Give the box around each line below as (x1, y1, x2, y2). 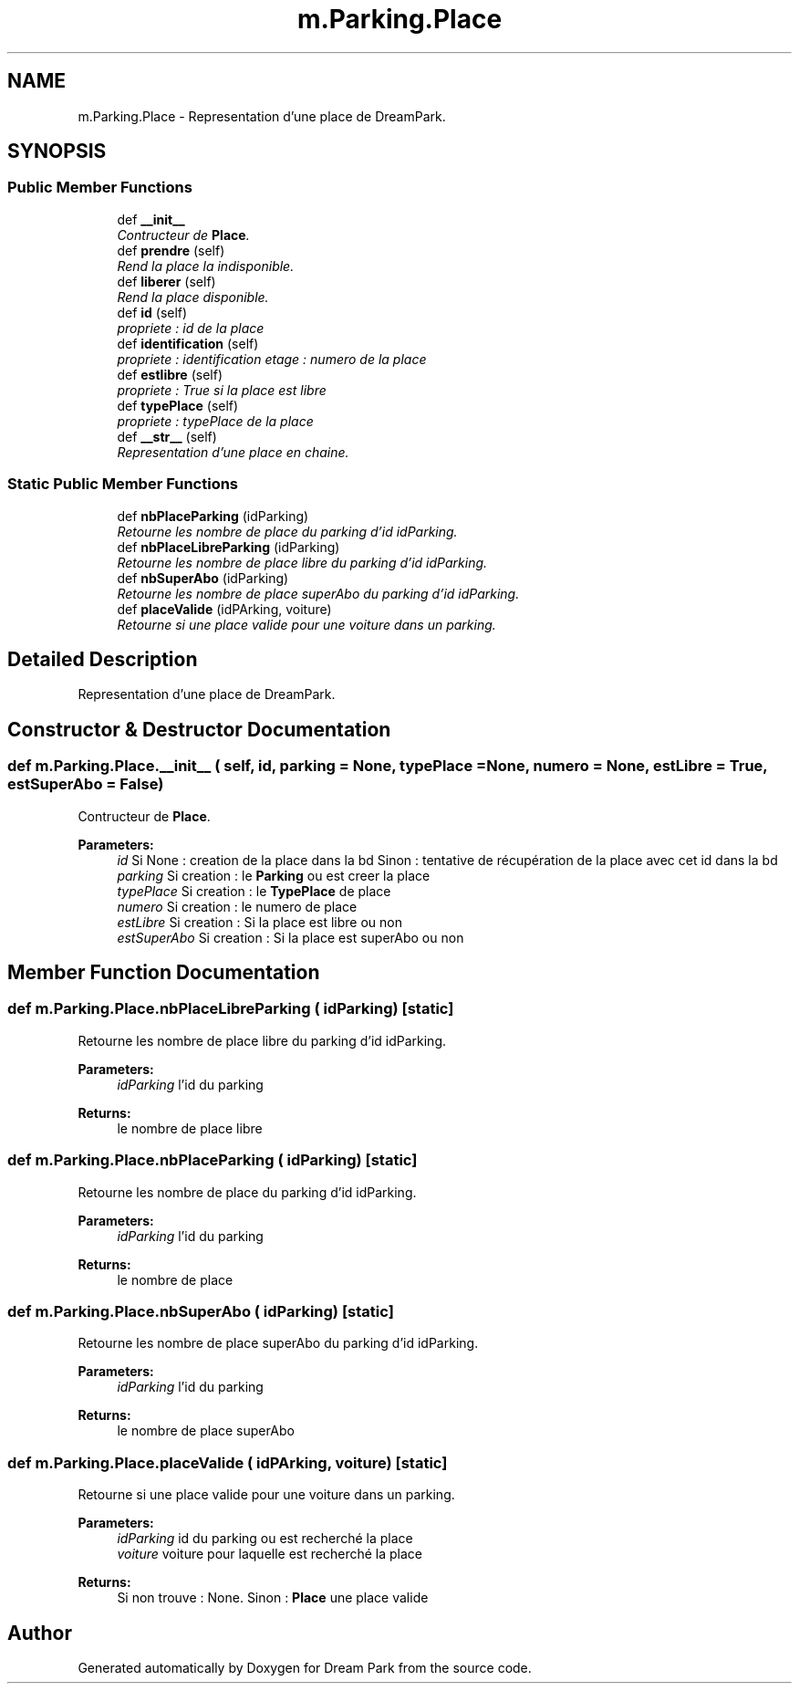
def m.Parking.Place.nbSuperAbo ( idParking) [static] (7, 1301, 394, 1320)
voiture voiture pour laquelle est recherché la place (117, 1546, 422, 1562)
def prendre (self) (117, 242, 225, 258)
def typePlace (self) (117, 397, 239, 413)
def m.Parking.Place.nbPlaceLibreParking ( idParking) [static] (7, 999, 454, 1018)
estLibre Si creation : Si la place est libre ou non (117, 913, 402, 930)
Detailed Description (7, 647, 198, 671)
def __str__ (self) (117, 428, 217, 444)
